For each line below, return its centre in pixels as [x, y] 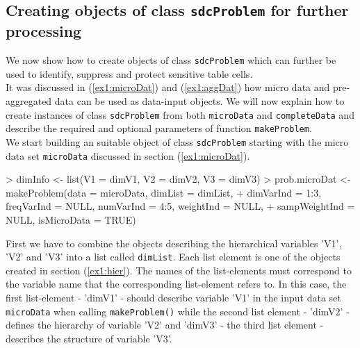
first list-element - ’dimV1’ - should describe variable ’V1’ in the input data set [173, 298]
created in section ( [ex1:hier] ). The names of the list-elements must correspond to [179, 270]
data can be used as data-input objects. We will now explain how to [199, 101]
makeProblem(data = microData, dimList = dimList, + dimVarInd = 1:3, [164, 192]
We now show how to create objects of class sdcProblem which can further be [171, 60]
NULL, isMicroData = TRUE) [71, 220]
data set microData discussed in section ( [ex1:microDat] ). [128, 155]
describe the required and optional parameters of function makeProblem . [159, 128]
